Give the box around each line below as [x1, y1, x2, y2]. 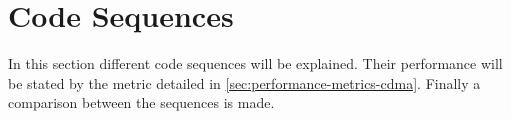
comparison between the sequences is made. [8, 92, 275, 113]
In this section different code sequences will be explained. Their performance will [8, 53, 503, 74]
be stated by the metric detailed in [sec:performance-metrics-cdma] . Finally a [8, 72, 481, 93]
